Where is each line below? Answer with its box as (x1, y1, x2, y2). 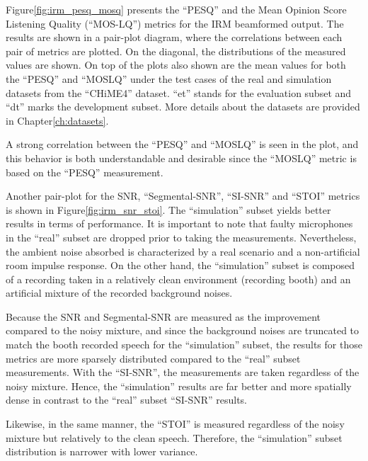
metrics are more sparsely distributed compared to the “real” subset (6, 351, 301, 365)
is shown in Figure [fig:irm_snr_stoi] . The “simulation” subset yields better (6, 202, 331, 217)
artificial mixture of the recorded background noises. (6, 285, 233, 300)
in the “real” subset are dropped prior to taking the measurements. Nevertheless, (6, 229, 357, 244)
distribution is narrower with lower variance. (6, 444, 198, 459)
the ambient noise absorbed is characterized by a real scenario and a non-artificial (6, 244, 360, 258)
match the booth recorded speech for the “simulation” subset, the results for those (6, 337, 362, 352)
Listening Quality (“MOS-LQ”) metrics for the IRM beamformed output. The (6, 16, 344, 30)
